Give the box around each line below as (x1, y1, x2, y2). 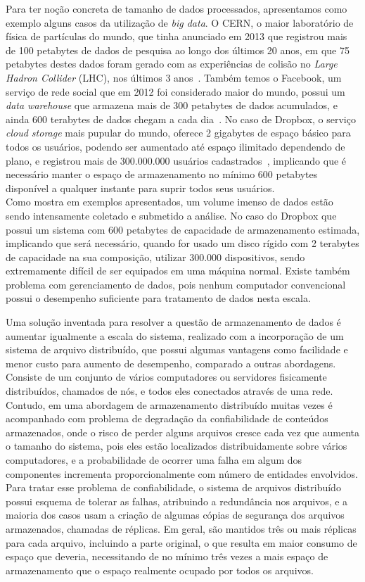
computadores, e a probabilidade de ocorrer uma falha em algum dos (6, 453, 302, 467)
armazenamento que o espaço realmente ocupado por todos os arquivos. (6, 562, 314, 577)
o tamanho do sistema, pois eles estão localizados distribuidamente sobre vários (6, 438, 347, 453)
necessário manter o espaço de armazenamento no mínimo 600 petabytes (6, 167, 318, 182)
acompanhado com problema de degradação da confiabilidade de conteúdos (6, 411, 328, 426)
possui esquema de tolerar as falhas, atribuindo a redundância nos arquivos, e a (6, 493, 348, 508)
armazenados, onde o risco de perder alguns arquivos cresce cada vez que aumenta (6, 424, 360, 439)
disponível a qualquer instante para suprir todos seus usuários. (6, 180, 275, 195)
